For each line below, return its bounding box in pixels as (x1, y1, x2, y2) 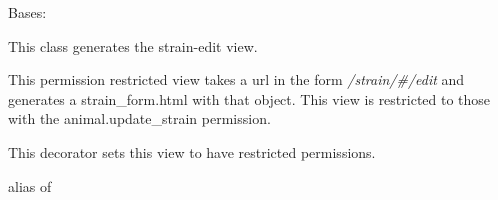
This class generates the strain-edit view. (8, 35, 258, 56)
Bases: (8, 2, 47, 22)
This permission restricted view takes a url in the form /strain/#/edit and (8, 69, 465, 90)
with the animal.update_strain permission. (8, 108, 271, 129)
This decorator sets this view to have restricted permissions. (8, 141, 376, 162)
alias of (8, 175, 52, 196)
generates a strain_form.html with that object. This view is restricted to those (8, 88, 491, 109)
